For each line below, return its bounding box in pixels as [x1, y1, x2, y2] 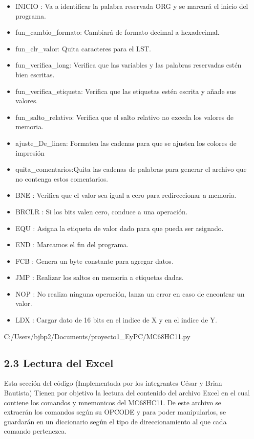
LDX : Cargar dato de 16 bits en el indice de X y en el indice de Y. [15, 315, 217, 325]
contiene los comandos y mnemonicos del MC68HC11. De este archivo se [4, 397, 221, 407]
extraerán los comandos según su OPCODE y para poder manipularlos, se [4, 407, 226, 417]
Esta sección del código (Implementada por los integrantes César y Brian [4, 378, 222, 388]
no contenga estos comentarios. [15, 173, 108, 184]
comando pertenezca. [4, 426, 66, 436]
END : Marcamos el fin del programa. [15, 239, 128, 250]
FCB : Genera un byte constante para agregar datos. [15, 255, 173, 266]
